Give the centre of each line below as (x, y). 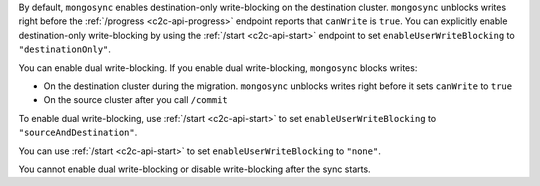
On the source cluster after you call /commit (136, 100)
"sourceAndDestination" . (78, 132)
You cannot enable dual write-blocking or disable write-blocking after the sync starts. (194, 169)
